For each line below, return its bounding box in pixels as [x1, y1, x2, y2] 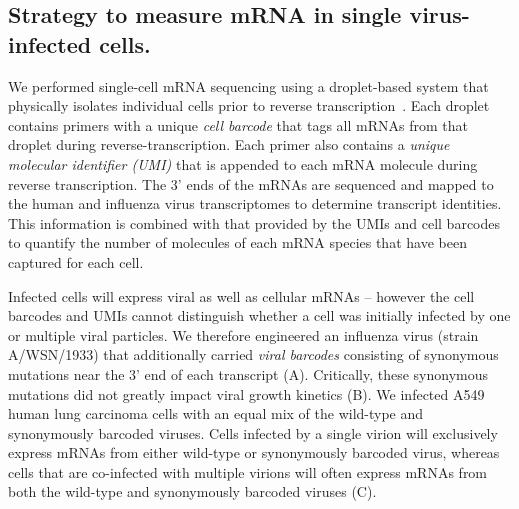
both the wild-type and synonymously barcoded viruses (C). [8, 481, 377, 502]
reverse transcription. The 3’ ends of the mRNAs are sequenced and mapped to [8, 173, 494, 194]
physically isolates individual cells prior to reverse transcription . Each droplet [8, 95, 490, 116]
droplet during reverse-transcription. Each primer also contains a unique [8, 134, 450, 155]
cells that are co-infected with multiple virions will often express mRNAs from [8, 461, 488, 482]
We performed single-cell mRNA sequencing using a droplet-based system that [8, 75, 489, 96]
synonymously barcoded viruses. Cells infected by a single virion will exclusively [8, 422, 498, 443]
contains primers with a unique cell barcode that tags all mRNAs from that [8, 114, 468, 135]
